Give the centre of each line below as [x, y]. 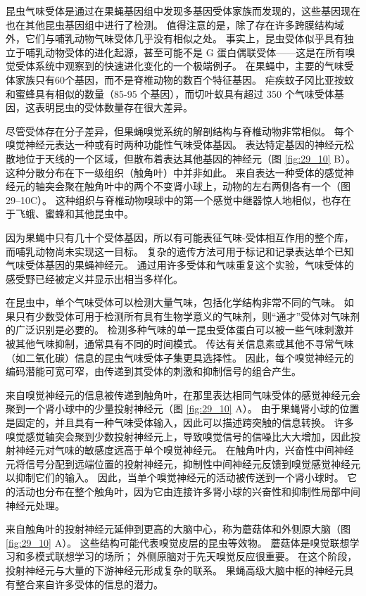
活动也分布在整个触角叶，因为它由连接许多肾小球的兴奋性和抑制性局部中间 [188, 491]
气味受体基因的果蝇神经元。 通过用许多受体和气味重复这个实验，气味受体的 [180, 265]
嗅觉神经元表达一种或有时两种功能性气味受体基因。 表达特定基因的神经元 [175, 145]
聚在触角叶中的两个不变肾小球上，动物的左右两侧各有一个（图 [207, 186]
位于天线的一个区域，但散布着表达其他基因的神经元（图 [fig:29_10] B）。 [190, 158]
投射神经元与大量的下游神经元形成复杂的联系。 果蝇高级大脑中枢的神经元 [175, 570]
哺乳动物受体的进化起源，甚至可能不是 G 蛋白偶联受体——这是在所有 [185, 52]
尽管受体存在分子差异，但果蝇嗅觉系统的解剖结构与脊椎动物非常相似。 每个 [180, 131]
